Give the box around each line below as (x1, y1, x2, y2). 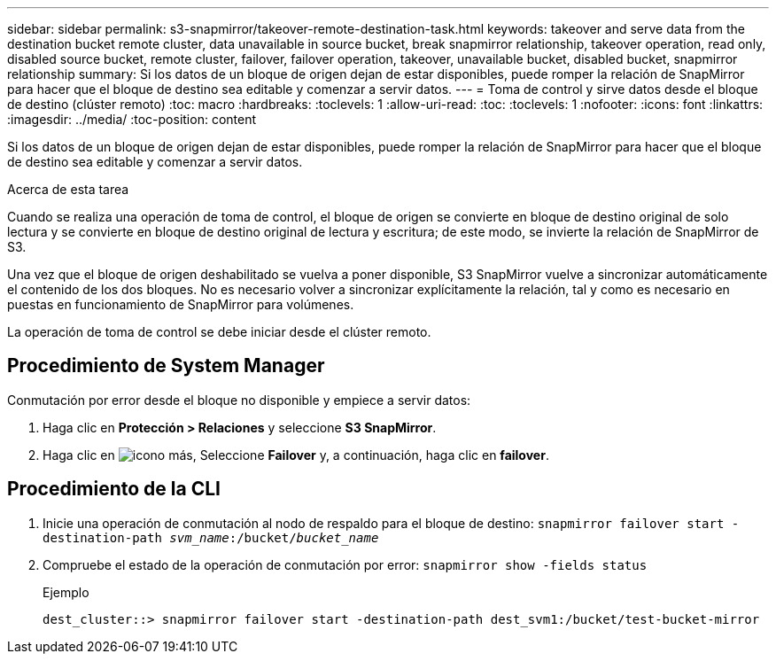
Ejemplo (43, 584, 89, 600)
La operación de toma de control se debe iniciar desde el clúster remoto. (7, 324, 431, 339)
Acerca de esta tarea (7, 182, 129, 197)
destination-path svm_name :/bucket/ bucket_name (43, 530, 379, 545)
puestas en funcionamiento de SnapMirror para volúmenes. (7, 297, 354, 312)
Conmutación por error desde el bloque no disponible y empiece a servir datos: (7, 392, 471, 408)
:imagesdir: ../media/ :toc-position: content (7, 112, 257, 127)
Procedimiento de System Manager (7, 354, 325, 377)
